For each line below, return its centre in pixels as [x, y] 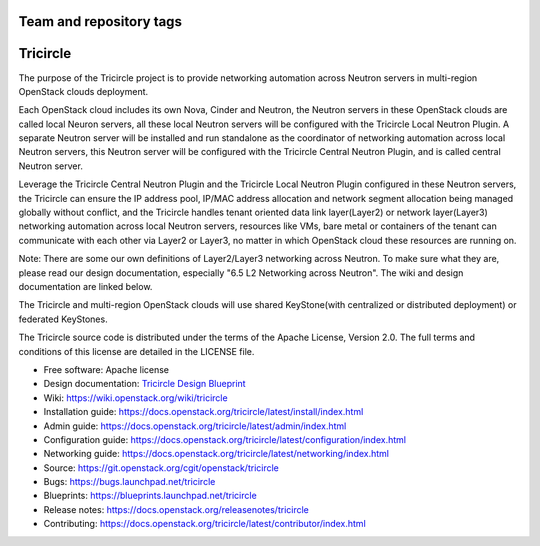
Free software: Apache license [106, 369]
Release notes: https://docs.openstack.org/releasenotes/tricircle [176, 509]
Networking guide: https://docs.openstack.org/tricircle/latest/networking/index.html [216, 454]
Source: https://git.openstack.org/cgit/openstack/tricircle [161, 467]
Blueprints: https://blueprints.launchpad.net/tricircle [150, 496]
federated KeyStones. [63, 319]
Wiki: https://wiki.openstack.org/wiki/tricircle [136, 397]
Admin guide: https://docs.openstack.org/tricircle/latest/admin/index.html [195, 426]
